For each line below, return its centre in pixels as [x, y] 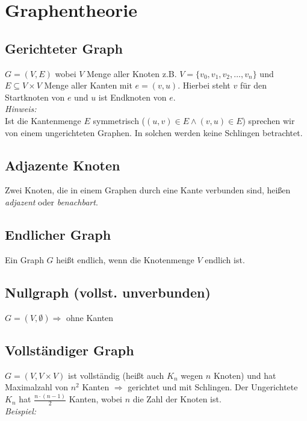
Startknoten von [35, 97]
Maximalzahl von [37, 387]
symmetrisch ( [119, 120]
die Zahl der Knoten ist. [177, 399]
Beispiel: [21, 411]
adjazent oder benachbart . [51, 201]
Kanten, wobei [95, 399]
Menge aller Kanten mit [88, 85]
